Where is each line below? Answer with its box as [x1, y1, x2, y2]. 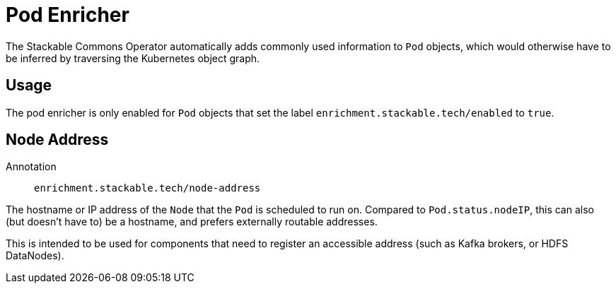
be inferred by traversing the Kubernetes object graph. [6, 52, 260, 64]
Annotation [6, 160, 57, 173]
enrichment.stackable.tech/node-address [34, 182, 261, 194]
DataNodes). [6, 249, 64, 262]
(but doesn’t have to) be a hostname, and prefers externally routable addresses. [6, 216, 378, 228]
